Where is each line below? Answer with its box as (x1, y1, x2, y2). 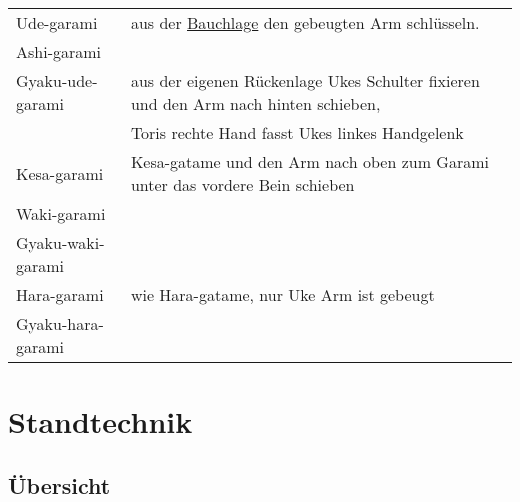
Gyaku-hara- (16, 312, 104, 335)
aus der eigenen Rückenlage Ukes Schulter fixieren (130, 69, 480, 92)
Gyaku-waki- (16, 231, 105, 254)
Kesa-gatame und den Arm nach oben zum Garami (130, 150, 489, 173)
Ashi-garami (16, 40, 102, 63)
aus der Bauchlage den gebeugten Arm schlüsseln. (130, 11, 480, 34)
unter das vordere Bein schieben (130, 173, 355, 196)
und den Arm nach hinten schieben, (130, 92, 381, 115)
